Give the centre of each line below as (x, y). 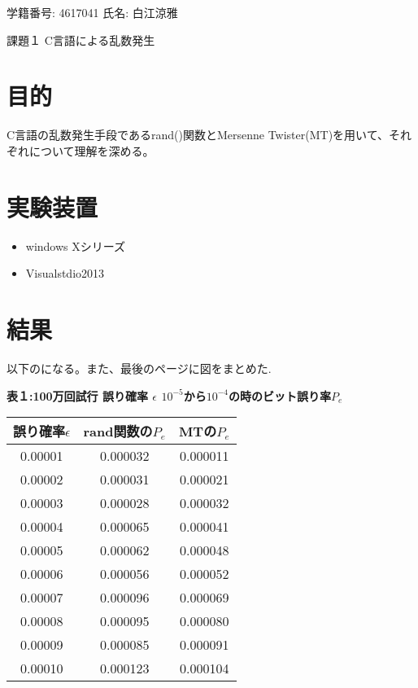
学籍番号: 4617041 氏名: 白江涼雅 (92, 12)
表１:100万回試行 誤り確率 (77, 395)
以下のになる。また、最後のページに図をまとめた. (139, 368)
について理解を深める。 (91, 150)
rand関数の (118, 432)
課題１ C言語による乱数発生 (81, 39)
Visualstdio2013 (65, 273)
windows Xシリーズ (76, 245)
